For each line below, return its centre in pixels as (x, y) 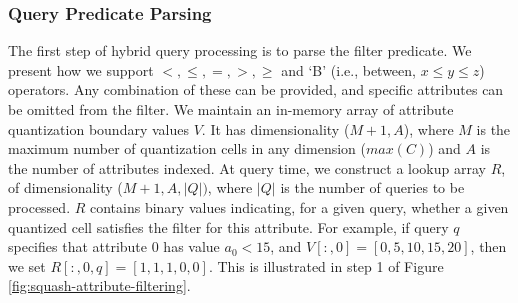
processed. (39, 206)
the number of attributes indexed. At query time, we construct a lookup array (247, 167)
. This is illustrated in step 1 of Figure (326, 265)
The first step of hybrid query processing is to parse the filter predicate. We (240, 50)
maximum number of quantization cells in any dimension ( (187, 148)
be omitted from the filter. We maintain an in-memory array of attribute (231, 109)
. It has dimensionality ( (275, 128)
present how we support (81, 69)
